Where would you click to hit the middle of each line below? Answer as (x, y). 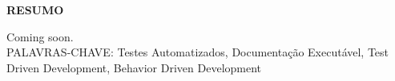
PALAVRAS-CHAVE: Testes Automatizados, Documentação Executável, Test (198, 52)
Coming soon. (40, 36)
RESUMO (35, 10)
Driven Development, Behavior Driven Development (134, 67)
